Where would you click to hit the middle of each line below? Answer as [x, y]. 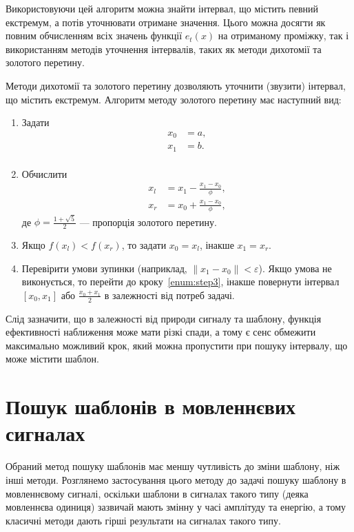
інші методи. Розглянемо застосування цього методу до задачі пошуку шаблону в [176, 479]
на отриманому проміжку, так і [283, 35]
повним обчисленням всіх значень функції [94, 35]
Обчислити [44, 173]
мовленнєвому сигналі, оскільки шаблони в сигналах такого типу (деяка [157, 493]
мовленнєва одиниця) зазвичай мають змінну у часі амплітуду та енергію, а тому [176, 507]
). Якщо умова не [295, 268]
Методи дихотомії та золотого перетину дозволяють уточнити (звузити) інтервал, [176, 85]
